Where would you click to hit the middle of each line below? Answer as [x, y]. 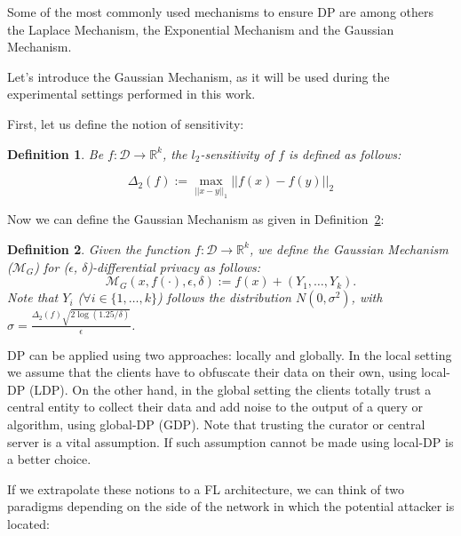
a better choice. [49, 459]
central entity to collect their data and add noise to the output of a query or [215, 407]
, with [367, 297]
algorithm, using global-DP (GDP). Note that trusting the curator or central [216, 424]
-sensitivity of [237, 153]
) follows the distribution [224, 297]
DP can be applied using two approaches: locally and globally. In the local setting [230, 354]
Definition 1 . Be [56, 153]
